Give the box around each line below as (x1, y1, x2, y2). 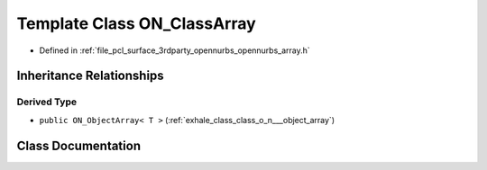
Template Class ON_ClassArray (16, 13, 256, 33)
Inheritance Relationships (16, 68, 164, 84)
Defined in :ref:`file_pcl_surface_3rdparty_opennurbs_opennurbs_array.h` (39, 45, 310, 56)
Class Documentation (16, 138, 142, 153)
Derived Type (16, 95, 77, 108)
